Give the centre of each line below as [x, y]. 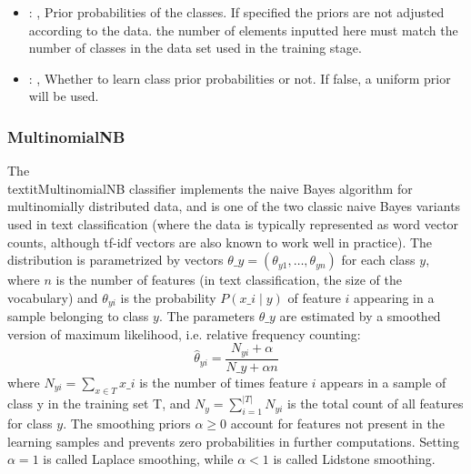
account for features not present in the [337, 423]
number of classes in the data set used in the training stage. [195, 48]
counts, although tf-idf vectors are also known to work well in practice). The [220, 242]
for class [30, 423]
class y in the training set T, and [99, 403]
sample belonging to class [78, 316]
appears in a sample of [383, 382]
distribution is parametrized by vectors [115, 260]
